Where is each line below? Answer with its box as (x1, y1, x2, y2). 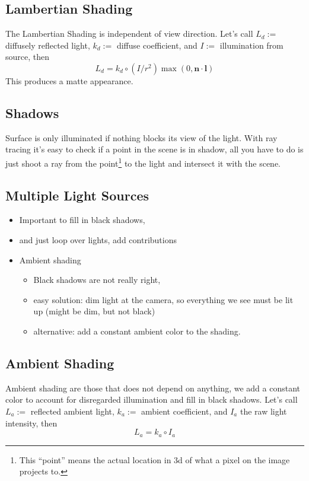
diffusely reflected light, (5, 39, 90, 51)
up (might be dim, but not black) (33, 305, 155, 317)
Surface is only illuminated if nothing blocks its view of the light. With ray (5, 131, 278, 144)
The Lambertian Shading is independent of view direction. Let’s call (5, 27, 253, 40)
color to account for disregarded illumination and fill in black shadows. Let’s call (5, 393, 298, 406)
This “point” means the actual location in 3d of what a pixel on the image (19, 453, 290, 466)
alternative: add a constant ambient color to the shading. (33, 324, 241, 337)
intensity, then (5, 416, 58, 429)
